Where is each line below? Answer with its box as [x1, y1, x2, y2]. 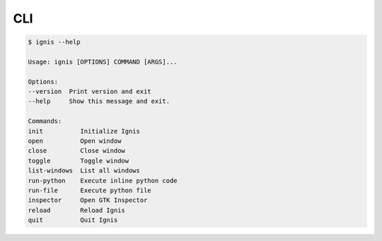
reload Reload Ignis [28, 206, 125, 214]
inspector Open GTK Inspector [28, 196, 148, 204]
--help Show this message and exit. [28, 98, 170, 105]
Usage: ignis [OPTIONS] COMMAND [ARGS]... [28, 57, 178, 66]
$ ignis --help [28, 38, 81, 46]
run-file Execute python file [28, 187, 151, 194]
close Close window [28, 147, 125, 155]
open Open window [28, 137, 122, 145]
